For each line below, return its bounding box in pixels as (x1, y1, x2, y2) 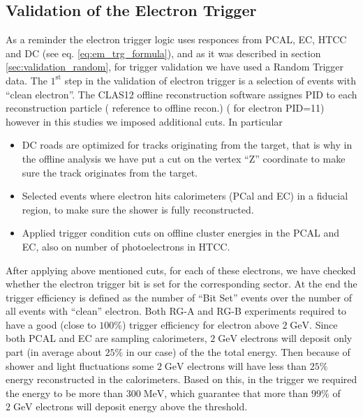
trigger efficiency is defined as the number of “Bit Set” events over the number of (6, 290, 353, 304)
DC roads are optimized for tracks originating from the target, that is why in (22, 137, 353, 152)
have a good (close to (6, 317, 96, 331)
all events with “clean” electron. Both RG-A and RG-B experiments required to (6, 304, 347, 318)
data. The (6, 73, 47, 87)
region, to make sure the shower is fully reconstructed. (22, 202, 254, 216)
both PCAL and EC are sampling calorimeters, (6, 331, 207, 345)
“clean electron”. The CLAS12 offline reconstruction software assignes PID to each (6, 87, 357, 101)
